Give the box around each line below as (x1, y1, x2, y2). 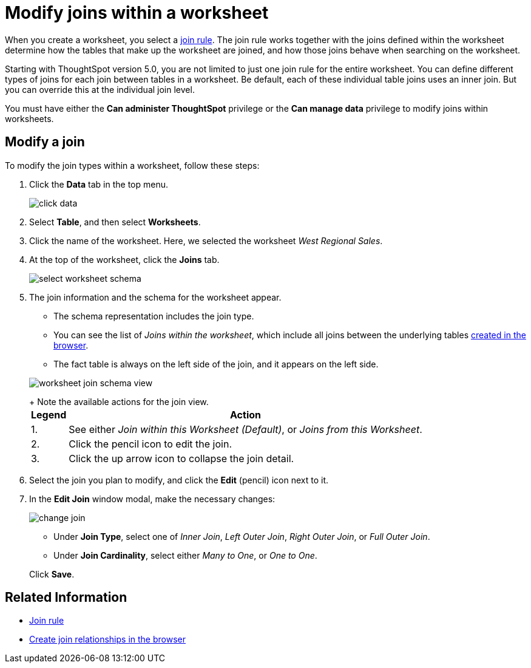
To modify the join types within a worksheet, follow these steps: (5, 160, 260, 171)
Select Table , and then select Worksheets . (29, 216, 201, 227)
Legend (31, 408, 67, 421)
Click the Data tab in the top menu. (29, 179, 169, 189)
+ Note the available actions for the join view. (29, 396, 209, 407)
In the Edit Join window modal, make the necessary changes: (29, 493, 276, 504)
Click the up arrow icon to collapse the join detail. (69, 452, 294, 465)
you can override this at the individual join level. (5, 84, 195, 95)
